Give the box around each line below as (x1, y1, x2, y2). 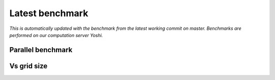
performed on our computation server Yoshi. (9, 32, 103, 38)
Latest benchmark (9, 8, 89, 19)
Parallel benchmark (9, 46, 73, 54)
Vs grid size (9, 61, 48, 70)
